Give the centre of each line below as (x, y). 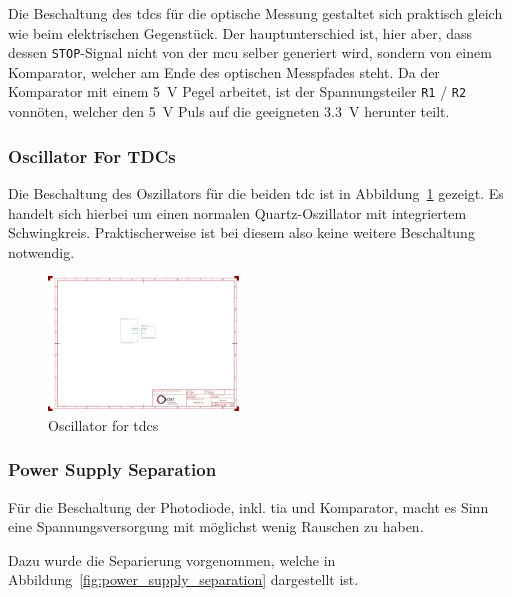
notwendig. (41, 251)
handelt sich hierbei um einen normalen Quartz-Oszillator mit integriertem (237, 212)
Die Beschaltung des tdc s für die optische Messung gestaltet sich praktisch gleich (255, 13)
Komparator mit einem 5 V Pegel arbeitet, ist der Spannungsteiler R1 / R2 (237, 91)
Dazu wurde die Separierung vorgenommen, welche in (172, 559)
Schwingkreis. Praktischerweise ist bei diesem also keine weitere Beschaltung (241, 232)
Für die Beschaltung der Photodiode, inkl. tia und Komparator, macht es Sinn (248, 506)
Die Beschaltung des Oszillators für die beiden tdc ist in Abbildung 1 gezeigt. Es (256, 192)
